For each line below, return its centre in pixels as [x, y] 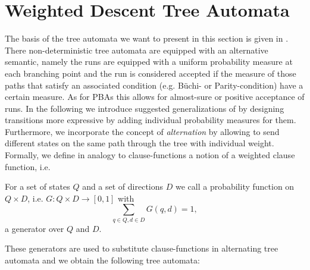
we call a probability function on [235, 186]
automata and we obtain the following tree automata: [102, 260]
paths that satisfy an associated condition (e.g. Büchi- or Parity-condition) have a [154, 85]
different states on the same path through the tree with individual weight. [140, 143]
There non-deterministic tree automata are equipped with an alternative [137, 50]
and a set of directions [123, 186]
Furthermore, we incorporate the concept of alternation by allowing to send [142, 131]
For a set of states [37, 186]
